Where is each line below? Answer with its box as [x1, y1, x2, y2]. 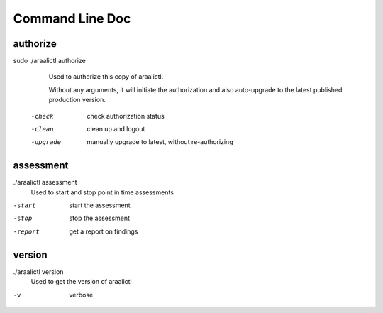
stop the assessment [69, 214, 131, 223]
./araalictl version [13, 267, 64, 276]
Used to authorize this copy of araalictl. [48, 72, 164, 81]
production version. [48, 96, 106, 104]
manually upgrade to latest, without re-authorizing [87, 138, 233, 146]
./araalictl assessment [13, 178, 77, 187]
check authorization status [87, 111, 165, 120]
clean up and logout [87, 125, 145, 133]
